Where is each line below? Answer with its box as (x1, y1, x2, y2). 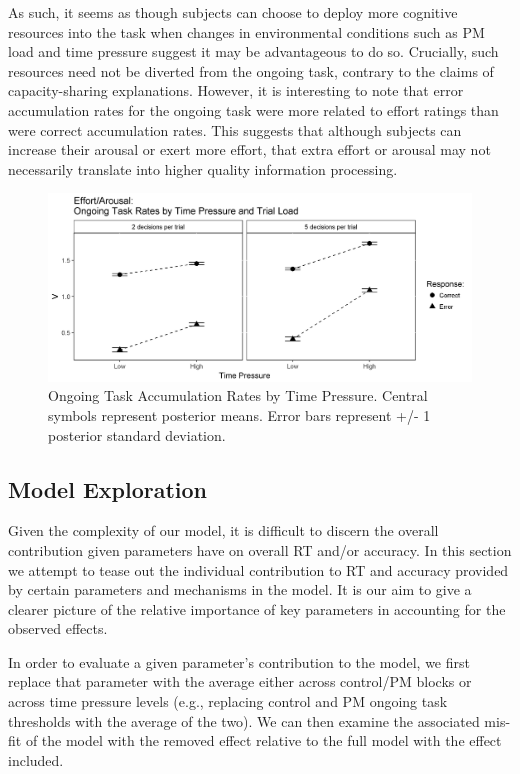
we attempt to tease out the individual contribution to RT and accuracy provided (8, 559, 509, 580)
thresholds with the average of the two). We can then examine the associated (8, 710, 480, 731)
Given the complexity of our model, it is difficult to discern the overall (8, 520, 439, 541)
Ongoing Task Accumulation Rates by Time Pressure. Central (48, 385, 428, 406)
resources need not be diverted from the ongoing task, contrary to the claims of (8, 60, 494, 81)
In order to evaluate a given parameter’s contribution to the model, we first (8, 651, 470, 672)
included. (8, 749, 64, 770)
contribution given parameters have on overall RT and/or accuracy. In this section (8, 539, 512, 560)
